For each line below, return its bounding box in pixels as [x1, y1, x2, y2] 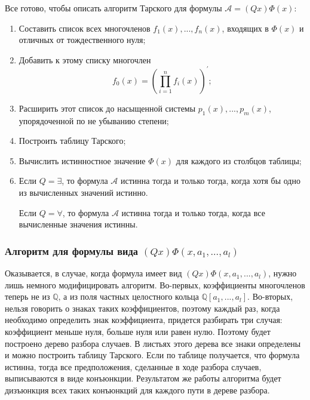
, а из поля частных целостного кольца [58, 290, 199, 303]
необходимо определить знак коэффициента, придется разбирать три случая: [5, 313, 283, 326]
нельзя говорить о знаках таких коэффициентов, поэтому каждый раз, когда [5, 301, 280, 314]
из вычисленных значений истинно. [19, 186, 148, 199]
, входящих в [222, 21, 269, 34]
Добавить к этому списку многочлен [19, 53, 151, 66]
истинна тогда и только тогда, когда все [121, 206, 265, 219]
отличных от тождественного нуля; [19, 33, 146, 46]
